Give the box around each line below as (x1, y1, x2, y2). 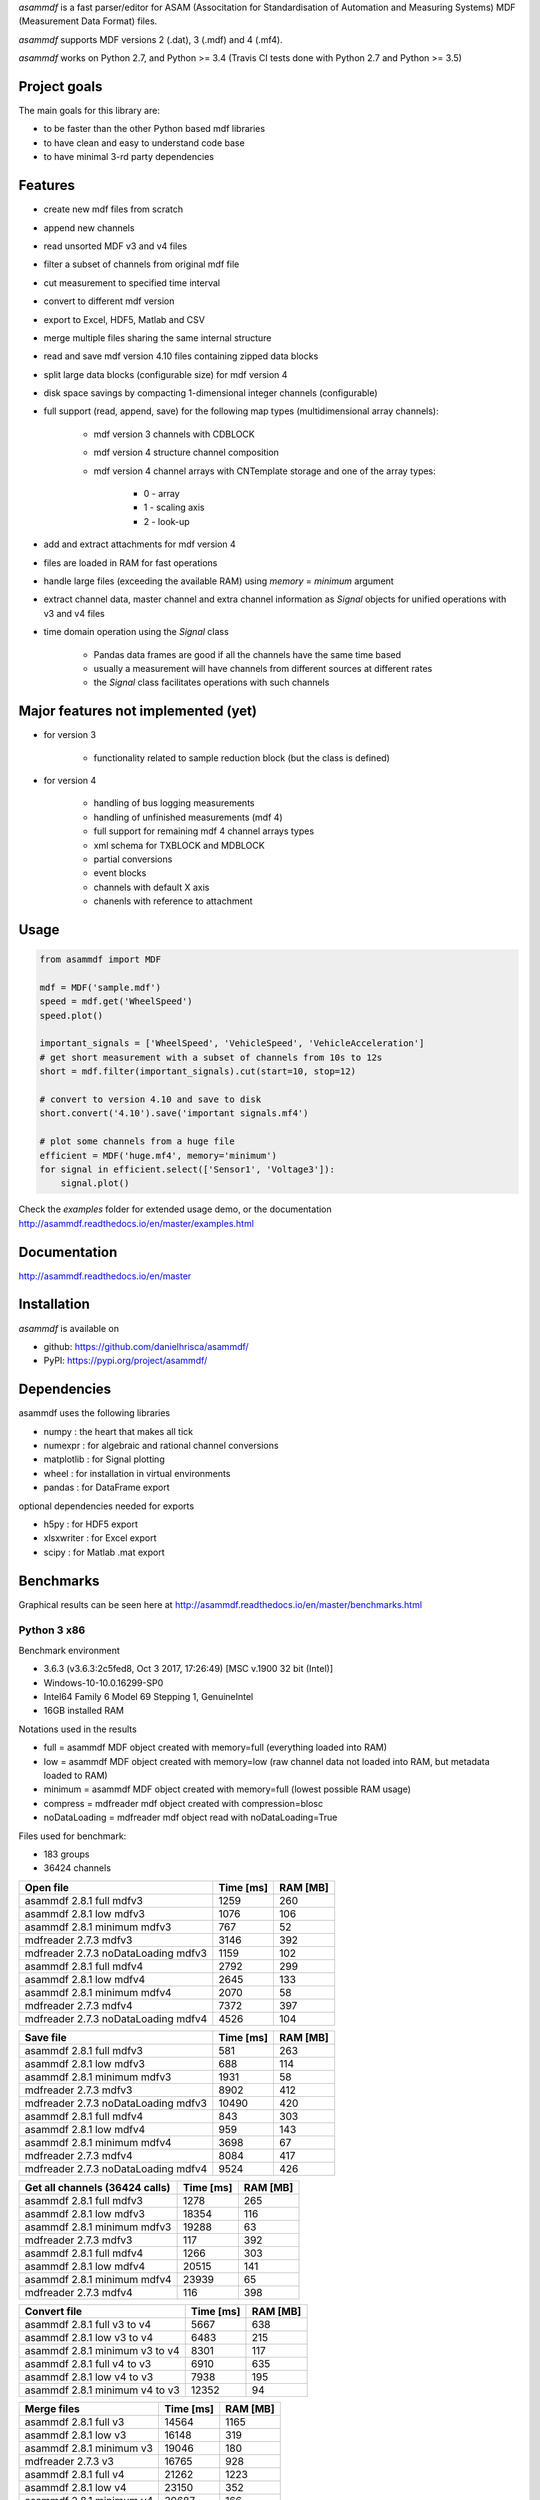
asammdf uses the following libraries (18, 1407, 171, 1419)
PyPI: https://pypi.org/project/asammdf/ (43, 1355, 208, 1367)
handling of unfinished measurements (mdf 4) (93, 811, 284, 823)
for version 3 (43, 729, 97, 741)
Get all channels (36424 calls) (24, 2180, 171, 2194)
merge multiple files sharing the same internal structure (43, 331, 272, 344)
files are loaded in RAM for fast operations (43, 556, 218, 569)
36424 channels (43, 1862, 112, 1874)
